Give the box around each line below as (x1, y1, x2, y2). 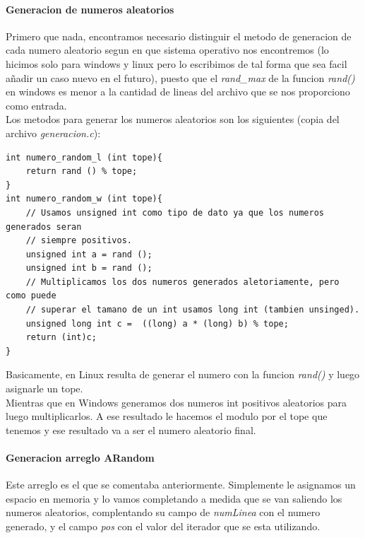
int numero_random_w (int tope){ (6, 194, 162, 204)
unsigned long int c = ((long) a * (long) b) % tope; (25, 318, 289, 329)
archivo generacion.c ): (6, 125, 101, 140)
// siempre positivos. (25, 235, 132, 246)
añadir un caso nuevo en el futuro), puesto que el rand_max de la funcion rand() (6, 70, 355, 85)
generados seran (6, 221, 82, 232)
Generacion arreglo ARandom (6, 450, 155, 465)
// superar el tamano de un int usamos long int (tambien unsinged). (25, 305, 360, 315)
